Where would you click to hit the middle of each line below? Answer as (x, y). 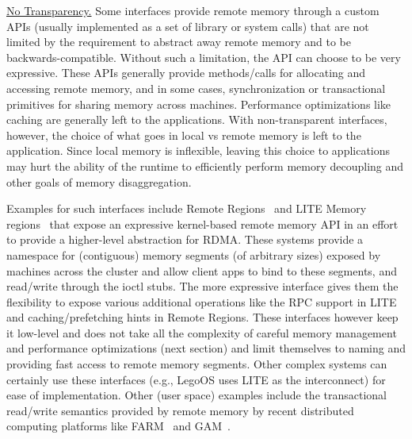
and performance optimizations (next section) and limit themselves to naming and (206, 348)
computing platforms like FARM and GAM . (118, 426)
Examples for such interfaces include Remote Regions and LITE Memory (187, 208)
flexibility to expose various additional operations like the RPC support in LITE (202, 301)
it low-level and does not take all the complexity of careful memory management (202, 332)
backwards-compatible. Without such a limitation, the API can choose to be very (204, 57)
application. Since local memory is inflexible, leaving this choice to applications (198, 150)
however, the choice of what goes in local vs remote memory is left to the (184, 135)
